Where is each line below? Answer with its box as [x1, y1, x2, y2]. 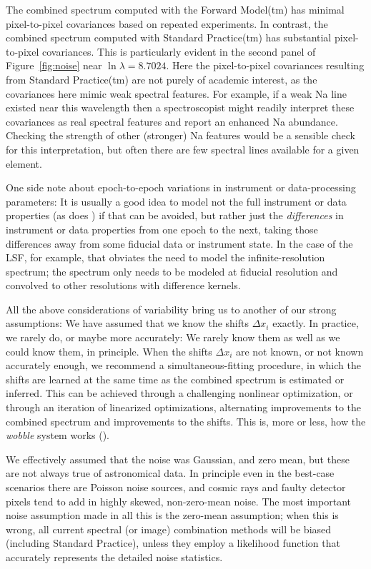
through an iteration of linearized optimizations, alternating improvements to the [6, 400, 361, 415]
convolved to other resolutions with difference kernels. [6, 278, 241, 293]
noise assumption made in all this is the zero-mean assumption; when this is [6, 508, 339, 523]
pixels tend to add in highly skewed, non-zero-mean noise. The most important [6, 493, 351, 508]
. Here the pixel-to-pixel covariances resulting [166, 58, 365, 73]
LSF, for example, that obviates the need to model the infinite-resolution [6, 250, 325, 265]
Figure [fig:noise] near [6, 58, 102, 73]
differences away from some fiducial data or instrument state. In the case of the [6, 236, 353, 251]
